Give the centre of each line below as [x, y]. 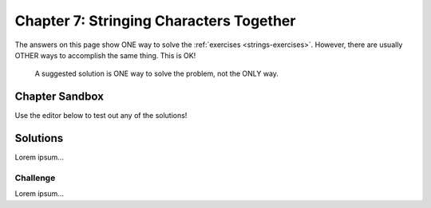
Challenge [35, 178]
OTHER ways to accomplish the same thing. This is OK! [105, 55]
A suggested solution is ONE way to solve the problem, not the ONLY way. [157, 74]
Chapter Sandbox [59, 97]
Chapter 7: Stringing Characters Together [155, 21]
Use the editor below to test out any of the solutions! [101, 116]
